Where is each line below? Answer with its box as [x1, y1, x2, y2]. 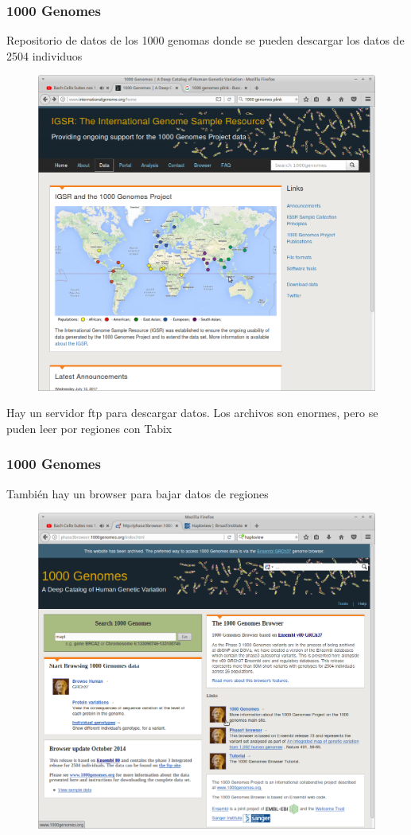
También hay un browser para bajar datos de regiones [6, 485, 269, 501]
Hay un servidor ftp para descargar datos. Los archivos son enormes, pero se [6, 404, 378, 421]
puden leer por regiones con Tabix [6, 419, 173, 436]
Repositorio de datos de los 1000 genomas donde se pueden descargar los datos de [6, 32, 405, 49]
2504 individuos [6, 47, 83, 64]
